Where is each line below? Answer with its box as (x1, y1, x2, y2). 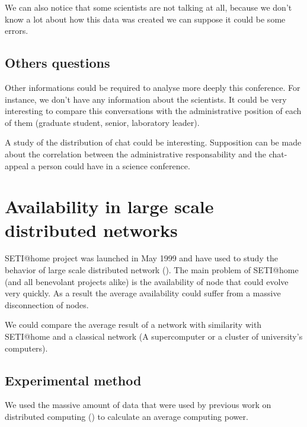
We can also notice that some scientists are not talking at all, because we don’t (5, 1, 292, 13)
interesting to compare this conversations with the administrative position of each (5, 105, 302, 117)
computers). (5, 341, 48, 354)
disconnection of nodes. (5, 298, 89, 311)
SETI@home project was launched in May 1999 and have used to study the (5, 252, 278, 264)
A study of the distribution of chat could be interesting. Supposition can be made (5, 136, 302, 148)
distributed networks (5, 217, 178, 242)
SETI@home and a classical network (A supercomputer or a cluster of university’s (5, 330, 303, 343)
